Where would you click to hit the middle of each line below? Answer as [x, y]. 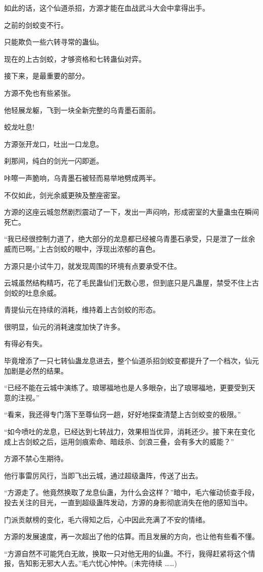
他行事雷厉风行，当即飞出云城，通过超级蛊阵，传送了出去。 [103, 475]
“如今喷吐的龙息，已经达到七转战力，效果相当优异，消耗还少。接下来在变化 [130, 432]
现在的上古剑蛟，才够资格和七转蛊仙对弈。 [75, 58]
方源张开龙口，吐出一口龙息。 [54, 144]
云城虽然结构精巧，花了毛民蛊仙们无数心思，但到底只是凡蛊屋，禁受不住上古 [131, 283]
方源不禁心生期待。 [36, 458]
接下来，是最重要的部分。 [47, 76]
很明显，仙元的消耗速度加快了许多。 [64, 326]
